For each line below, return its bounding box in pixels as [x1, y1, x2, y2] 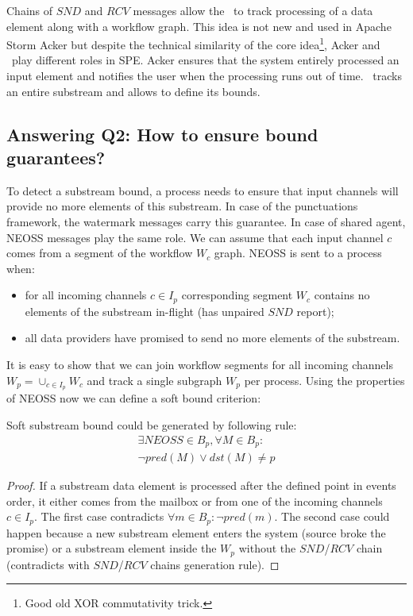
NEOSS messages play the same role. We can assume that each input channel [6, 229, 384, 245]
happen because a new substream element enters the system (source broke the [6, 524, 386, 541]
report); [296, 302, 334, 319]
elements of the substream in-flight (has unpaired [25, 302, 264, 319]
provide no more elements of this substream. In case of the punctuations [6, 198, 358, 214]
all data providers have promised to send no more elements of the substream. [25, 329, 400, 346]
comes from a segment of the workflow [6, 244, 193, 261]
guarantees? [6, 145, 106, 169]
